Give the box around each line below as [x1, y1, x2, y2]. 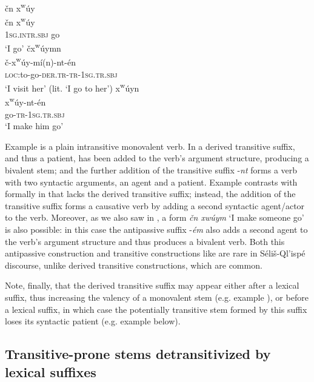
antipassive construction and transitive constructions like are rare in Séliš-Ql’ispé [5, 247, 306, 260]
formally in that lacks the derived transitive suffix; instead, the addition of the [5, 187, 296, 200]
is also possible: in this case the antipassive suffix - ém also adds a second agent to [5, 223, 308, 236]
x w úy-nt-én [5, 94, 46, 109]
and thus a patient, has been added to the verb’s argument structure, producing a [5, 152, 309, 164]
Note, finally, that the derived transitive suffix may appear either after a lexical [5, 279, 299, 292]
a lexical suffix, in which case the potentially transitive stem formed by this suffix [5, 303, 307, 315]
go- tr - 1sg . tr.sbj [5, 107, 65, 120]
